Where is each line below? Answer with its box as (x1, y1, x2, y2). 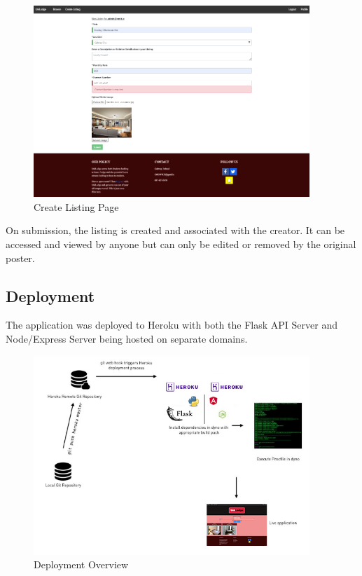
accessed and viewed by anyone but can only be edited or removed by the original (6, 236, 356, 251)
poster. (6, 250, 35, 265)
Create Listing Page (34, 199, 119, 214)
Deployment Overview (34, 557, 129, 572)
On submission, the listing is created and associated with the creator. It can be (6, 223, 345, 238)
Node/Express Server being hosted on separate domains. (6, 331, 248, 345)
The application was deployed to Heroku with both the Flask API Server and (6, 317, 337, 332)
